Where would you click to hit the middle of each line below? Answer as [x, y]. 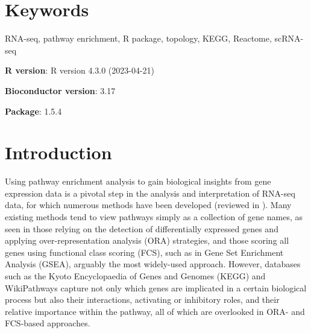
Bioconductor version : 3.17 [60, 90]
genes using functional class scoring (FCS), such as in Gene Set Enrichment [144, 252]
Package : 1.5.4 [33, 111]
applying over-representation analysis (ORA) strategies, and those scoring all [147, 240]
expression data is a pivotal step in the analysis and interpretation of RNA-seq [150, 193]
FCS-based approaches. [48, 323]
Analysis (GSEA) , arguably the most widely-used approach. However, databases [153, 264]
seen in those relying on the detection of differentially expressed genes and [142, 228]
